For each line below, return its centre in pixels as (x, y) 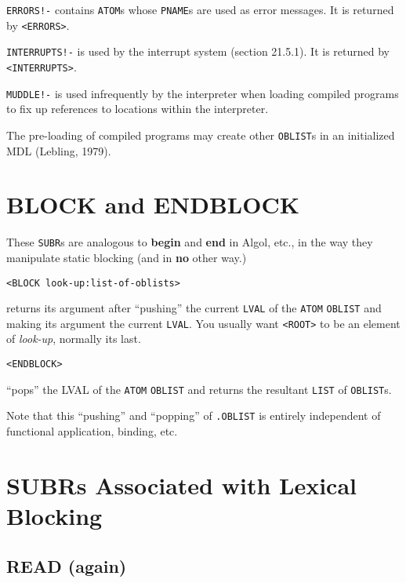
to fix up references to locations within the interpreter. (138, 109)
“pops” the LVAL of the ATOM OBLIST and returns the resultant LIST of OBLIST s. (199, 389)
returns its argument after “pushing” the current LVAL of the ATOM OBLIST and (194, 308)
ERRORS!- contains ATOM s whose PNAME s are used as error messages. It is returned (200, 9)
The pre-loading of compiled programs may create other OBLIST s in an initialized (201, 135)
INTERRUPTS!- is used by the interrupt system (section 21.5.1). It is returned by (198, 51)
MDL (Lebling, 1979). (59, 150)
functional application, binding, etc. (92, 431)
